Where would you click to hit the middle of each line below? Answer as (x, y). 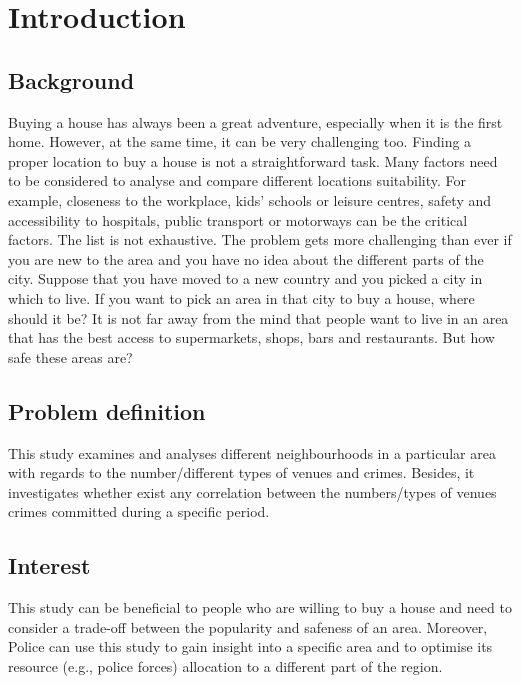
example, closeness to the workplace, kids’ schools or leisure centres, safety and (249, 199)
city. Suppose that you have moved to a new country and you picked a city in (245, 278)
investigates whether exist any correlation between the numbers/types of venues (252, 491)
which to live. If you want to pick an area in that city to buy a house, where (241, 297)
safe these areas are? (70, 356)
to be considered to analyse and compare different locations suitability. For (237, 180)
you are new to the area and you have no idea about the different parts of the (246, 258)
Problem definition (107, 410)
